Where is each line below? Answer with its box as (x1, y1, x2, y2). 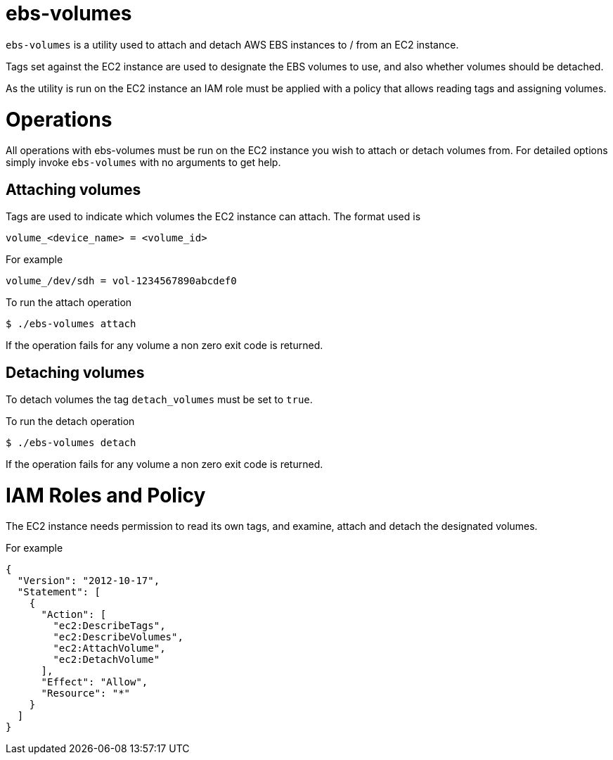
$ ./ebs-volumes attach (6, 318, 136, 330)
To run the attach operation (6, 296, 132, 309)
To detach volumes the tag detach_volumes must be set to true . (6, 393, 313, 405)
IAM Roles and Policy (6, 483, 206, 507)
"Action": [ (41, 609, 107, 621)
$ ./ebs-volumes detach (6, 436, 136, 448)
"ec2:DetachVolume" (53, 654, 160, 666)
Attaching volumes (6, 180, 141, 198)
